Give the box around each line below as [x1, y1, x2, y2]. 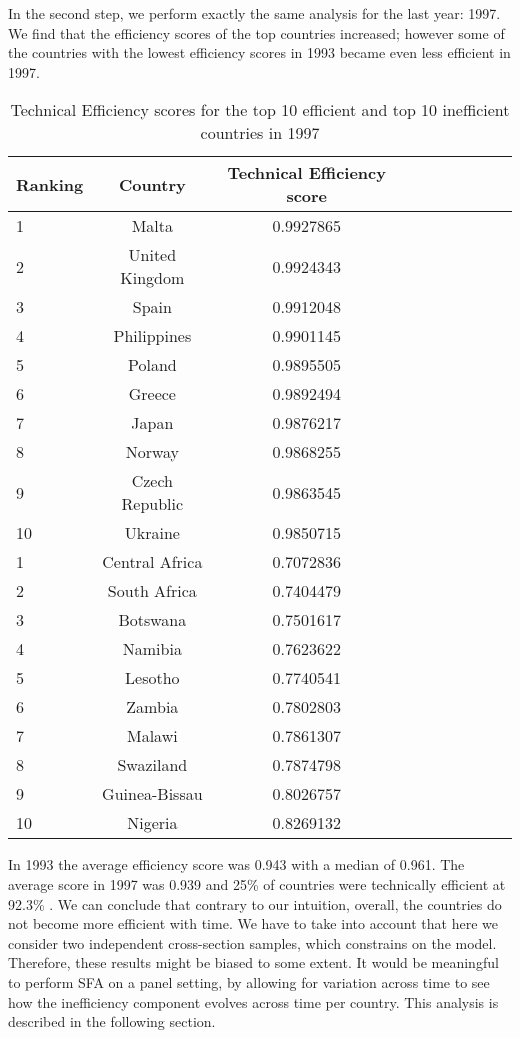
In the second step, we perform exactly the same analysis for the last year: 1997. [8, 3, 501, 23]
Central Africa [102, 550, 203, 574]
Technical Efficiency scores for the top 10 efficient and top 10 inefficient [10, 98, 510, 122]
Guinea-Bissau [102, 782, 203, 806]
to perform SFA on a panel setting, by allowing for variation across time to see [8, 971, 490, 992]
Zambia [126, 695, 179, 719]
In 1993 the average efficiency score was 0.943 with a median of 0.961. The [8, 854, 465, 875]
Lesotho [125, 666, 180, 690]
